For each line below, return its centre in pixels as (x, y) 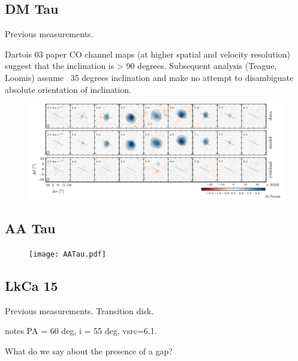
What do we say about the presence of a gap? (89, 351)
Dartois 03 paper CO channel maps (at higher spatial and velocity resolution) (148, 54)
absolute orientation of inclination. (68, 89)
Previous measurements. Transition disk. (79, 310)
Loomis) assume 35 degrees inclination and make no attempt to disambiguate (149, 77)
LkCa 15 (31, 286)
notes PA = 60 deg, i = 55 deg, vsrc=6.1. (81, 331)
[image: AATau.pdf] (67, 254)
